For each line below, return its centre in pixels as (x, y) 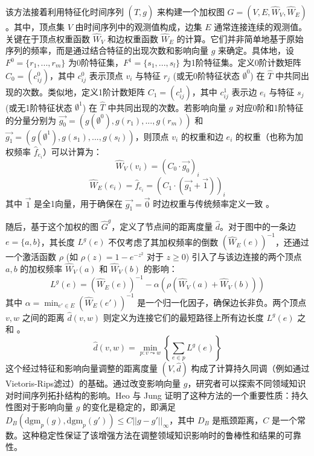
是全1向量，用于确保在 (78, 204)
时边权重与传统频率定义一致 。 (213, 204)
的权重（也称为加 (269, 136)
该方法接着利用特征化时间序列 (65, 11)
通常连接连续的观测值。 (261, 27)
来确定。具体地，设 (256, 50)
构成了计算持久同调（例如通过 (250, 368)
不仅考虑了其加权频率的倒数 (163, 242)
